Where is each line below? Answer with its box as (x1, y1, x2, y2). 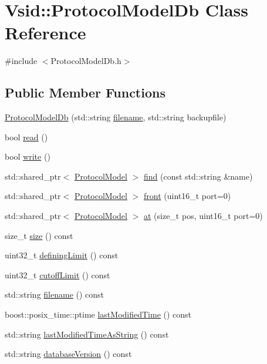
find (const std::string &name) (143, 170, 253, 182)
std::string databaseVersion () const (5, 348, 132, 360)
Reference (5, 21, 86, 45)
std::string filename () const (5, 288, 104, 301)
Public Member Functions (5, 83, 165, 102)
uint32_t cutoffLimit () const (5, 268, 110, 281)
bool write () (5, 150, 50, 163)
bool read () (5, 130, 48, 143)
